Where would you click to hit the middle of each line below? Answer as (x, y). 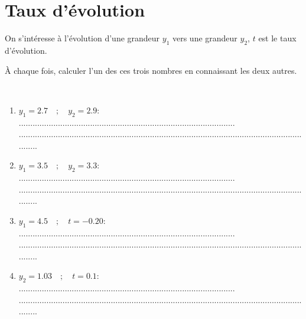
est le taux (277, 38)
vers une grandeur (205, 38)
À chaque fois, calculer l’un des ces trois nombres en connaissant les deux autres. (151, 70)
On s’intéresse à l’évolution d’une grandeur (82, 38)
